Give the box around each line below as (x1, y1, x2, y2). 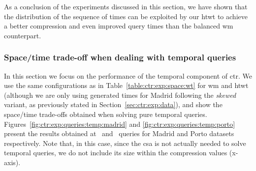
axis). (4, 157, 21, 167)
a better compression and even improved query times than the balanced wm (4, 21, 233, 31)
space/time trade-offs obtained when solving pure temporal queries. (4, 109, 207, 119)
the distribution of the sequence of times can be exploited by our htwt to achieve (4, 11, 248, 21)
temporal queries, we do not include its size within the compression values (4, 147, 227, 158)
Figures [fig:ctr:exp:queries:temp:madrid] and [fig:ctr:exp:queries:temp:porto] (4, 118, 235, 129)
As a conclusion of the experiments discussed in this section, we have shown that (4, 1, 248, 11)
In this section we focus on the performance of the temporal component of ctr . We (4, 70, 252, 81)
